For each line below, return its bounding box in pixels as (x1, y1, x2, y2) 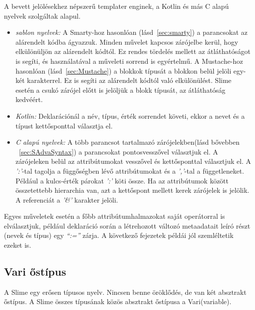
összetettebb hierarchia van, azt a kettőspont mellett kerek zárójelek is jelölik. (15, 185, 250, 195)
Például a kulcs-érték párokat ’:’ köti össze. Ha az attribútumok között (15, 175, 229, 185)
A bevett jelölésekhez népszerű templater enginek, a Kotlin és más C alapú (4, 1, 229, 11)
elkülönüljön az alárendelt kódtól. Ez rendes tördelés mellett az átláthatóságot (15, 46, 251, 56)
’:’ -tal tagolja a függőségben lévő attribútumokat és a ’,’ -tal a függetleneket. (15, 165, 244, 176)
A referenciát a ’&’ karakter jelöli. (15, 194, 118, 205)
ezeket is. (4, 240, 31, 250)
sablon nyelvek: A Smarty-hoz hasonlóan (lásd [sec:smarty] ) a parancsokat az (15, 27, 248, 37)
